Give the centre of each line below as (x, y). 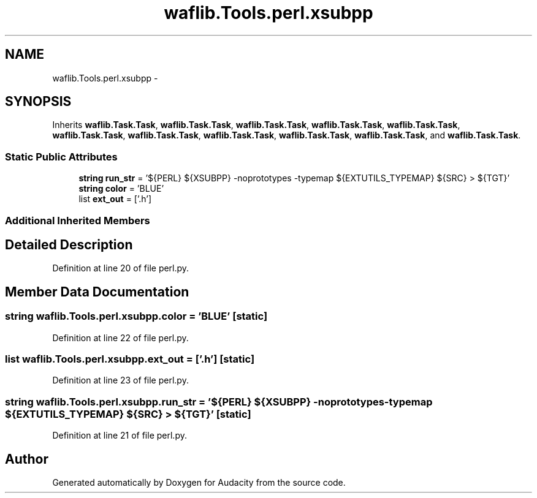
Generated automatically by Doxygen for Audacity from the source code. (199, 482)
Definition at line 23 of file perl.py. (120, 380)
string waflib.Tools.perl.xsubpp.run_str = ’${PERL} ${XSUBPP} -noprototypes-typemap (219, 402)
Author (27, 459)
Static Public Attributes (61, 157)
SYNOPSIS (38, 102)
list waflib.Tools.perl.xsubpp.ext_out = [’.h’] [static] (130, 359)
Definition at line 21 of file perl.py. (120, 436)
